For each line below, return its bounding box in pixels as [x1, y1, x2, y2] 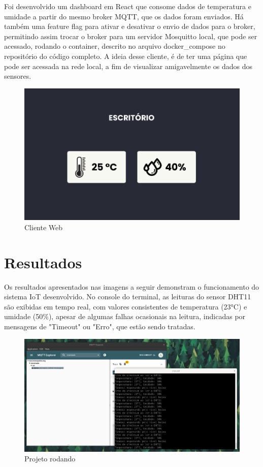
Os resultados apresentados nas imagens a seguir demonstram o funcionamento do [4, 281, 259, 292]
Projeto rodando [24, 453, 76, 464]
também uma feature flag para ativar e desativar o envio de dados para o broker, [4, 21, 255, 32]
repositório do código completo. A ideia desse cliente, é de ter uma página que [4, 50, 247, 61]
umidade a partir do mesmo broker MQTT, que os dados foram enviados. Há [4, 11, 244, 21]
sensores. [4, 71, 31, 81]
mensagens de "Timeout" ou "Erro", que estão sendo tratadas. [4, 321, 195, 332]
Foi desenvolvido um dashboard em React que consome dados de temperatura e [4, 1, 251, 11]
